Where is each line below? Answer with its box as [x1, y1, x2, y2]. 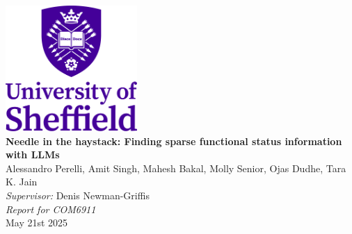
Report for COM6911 [6, 201, 96, 216]
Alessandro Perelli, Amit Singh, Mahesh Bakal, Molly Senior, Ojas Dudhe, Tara [6, 160, 346, 175]
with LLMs [6, 147, 60, 162]
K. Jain [6, 174, 38, 189]
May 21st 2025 [6, 215, 68, 230]
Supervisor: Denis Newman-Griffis [6, 187, 150, 202]
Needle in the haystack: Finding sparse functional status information [6, 133, 342, 148]
